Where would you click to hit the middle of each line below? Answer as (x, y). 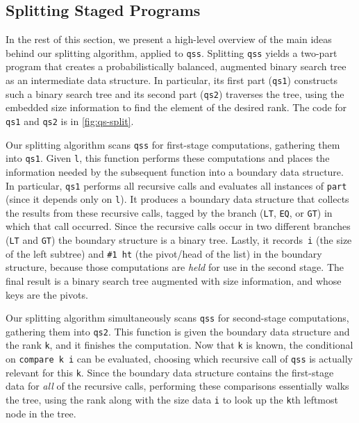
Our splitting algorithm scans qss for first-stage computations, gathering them (173, 144)
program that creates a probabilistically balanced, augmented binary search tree (176, 66)
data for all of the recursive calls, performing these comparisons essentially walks (177, 386)
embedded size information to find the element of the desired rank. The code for (176, 107)
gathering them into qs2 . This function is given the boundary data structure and (178, 331)
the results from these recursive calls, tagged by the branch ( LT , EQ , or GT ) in (169, 212)
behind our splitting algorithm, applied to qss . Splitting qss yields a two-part (172, 52)
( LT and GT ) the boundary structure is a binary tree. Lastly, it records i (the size (179, 240)
